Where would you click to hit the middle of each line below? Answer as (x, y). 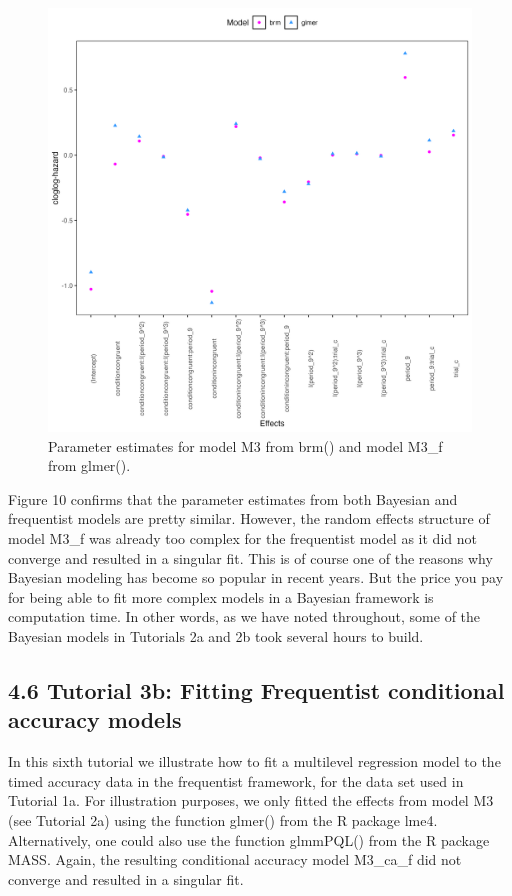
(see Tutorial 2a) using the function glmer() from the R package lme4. (223, 819)
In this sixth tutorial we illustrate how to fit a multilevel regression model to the (254, 761)
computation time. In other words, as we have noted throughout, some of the (244, 616)
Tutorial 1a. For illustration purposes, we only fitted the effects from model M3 (251, 800)
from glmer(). (89, 465)
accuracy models (95, 719)
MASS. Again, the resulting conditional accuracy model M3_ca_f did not (235, 859)
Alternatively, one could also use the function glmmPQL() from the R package (249, 839)
